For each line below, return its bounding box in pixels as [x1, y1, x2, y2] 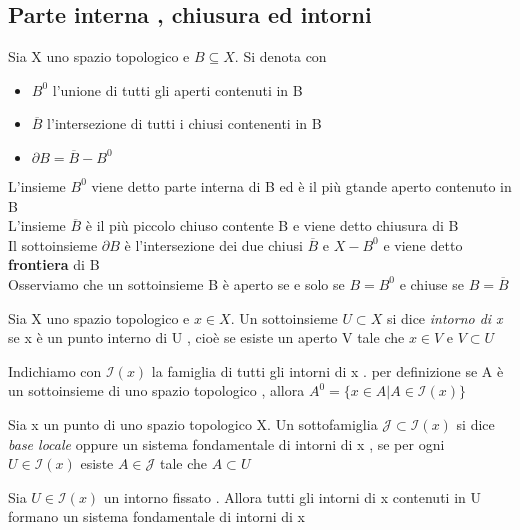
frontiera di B [8, 254, 100, 275]
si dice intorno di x [386, 307, 503, 328]
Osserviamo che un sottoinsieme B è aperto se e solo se [8, 273, 345, 294]
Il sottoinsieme [8, 234, 98, 255]
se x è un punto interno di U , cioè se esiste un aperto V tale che [8, 327, 405, 348]
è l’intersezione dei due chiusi [124, 234, 303, 255]
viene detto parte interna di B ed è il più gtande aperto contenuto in [91, 175, 512, 196]
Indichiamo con [8, 360, 102, 381]
